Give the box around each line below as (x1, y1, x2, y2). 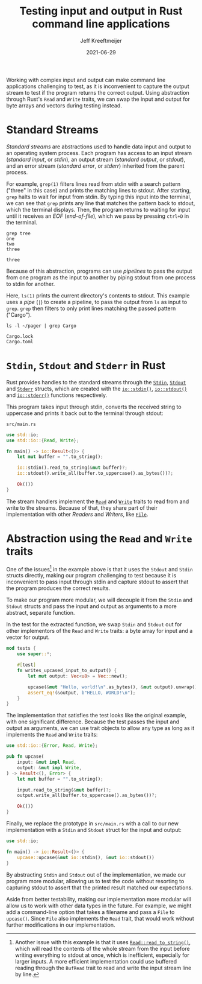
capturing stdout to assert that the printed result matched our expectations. (6, 884, 194, 891)
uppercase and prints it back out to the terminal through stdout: (6, 409, 164, 417)
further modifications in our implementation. (6, 921, 115, 928)
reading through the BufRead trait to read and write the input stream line (14, 964, 192, 971)
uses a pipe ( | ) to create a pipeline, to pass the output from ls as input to (6, 298, 188, 305)
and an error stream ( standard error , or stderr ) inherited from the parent (6, 162, 185, 170)
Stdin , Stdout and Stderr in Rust (6, 359, 166, 372)
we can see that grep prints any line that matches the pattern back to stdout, (6, 199, 195, 206)
